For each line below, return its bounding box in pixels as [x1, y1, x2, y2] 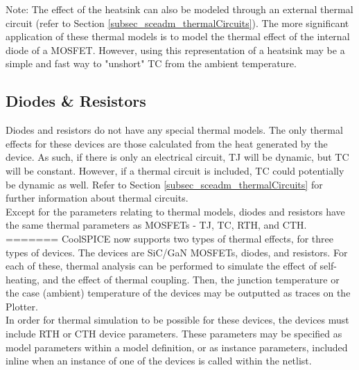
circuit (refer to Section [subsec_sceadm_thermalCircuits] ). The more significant [6, 15, 349, 30]
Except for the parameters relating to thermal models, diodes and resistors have [6, 204, 345, 218]
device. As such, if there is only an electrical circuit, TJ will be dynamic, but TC [6, 150, 349, 164]
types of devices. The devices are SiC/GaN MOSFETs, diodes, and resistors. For [6, 245, 348, 259]
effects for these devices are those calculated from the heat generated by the [6, 136, 328, 150]
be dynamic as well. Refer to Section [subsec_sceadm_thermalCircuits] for [6, 177, 323, 191]
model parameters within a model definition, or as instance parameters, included [6, 340, 348, 354]
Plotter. [6, 299, 38, 313]
